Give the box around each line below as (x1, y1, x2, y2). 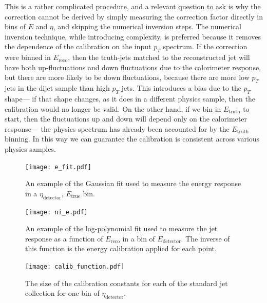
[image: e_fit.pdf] (25, 163, 91, 171)
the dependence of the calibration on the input (5, 41, 151, 52)
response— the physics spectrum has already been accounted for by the (5, 123, 230, 134)
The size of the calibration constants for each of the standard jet (25, 277, 228, 288)
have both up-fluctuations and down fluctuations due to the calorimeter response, (5, 62, 261, 72)
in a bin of (122, 233, 155, 244)
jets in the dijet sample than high (5, 83, 110, 93)
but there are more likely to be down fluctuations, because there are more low (5, 72, 250, 83)
